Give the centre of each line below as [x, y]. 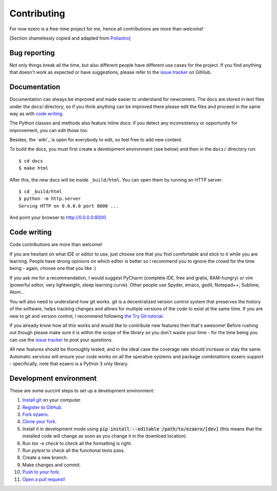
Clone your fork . [39, 422]
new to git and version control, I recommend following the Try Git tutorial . [87, 316]
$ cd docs [31, 161]
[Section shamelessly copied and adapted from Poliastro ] [70, 38]
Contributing [37, 13]
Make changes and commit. [52, 465]
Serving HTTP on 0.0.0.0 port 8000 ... [69, 206]
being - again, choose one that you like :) [53, 268]
